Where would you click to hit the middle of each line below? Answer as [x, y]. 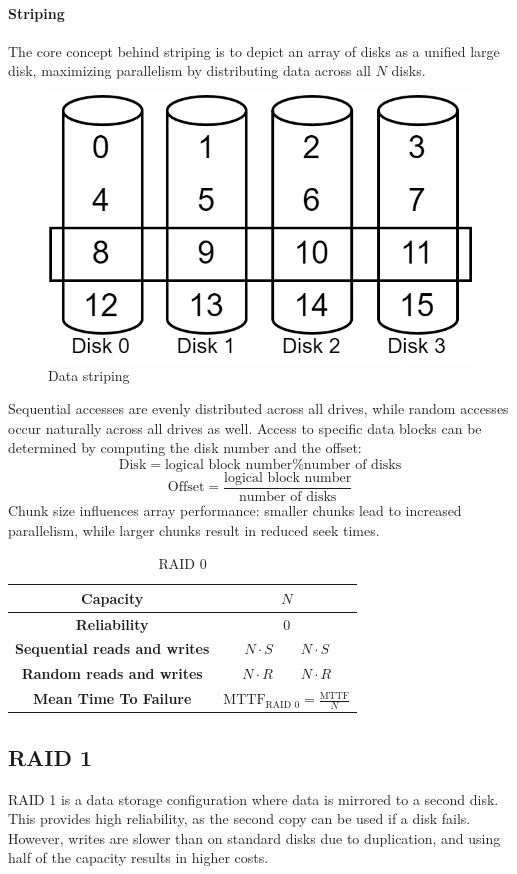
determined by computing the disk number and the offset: [185, 447]
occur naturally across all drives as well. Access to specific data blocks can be [245, 427]
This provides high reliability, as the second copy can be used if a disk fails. [239, 818]
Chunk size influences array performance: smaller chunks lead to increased [235, 510]
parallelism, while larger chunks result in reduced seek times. [194, 529]
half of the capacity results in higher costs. [138, 857]
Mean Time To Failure [112, 698]
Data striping [89, 374]
